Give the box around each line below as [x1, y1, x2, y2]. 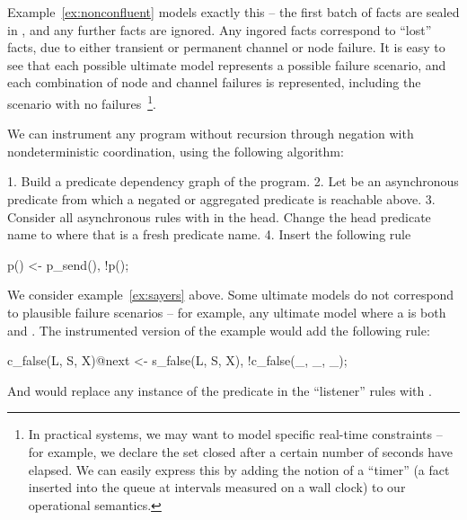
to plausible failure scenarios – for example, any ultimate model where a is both [7, 302, 446, 321]
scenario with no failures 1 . [7, 91, 156, 112]
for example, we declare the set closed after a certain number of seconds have [28, 442, 453, 461]
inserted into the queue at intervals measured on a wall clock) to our [28, 478, 406, 497]
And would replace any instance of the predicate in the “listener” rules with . [7, 381, 432, 399]
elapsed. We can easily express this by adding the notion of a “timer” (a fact [28, 460, 450, 479]
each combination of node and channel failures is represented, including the [7, 73, 421, 92]
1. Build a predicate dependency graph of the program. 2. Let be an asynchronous [7, 172, 459, 191]
